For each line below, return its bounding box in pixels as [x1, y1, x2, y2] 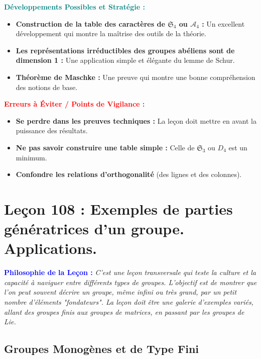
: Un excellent [202, 18, 245, 29]
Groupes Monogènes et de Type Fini [4, 341, 199, 356]
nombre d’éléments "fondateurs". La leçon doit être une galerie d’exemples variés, [4, 297, 253, 307]
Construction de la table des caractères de [16, 18, 165, 29]
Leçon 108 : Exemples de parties [4, 198, 233, 219]
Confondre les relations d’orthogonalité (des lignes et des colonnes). [16, 169, 242, 179]
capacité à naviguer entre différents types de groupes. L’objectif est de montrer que [4, 277, 257, 287]
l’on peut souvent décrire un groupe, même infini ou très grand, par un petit [4, 287, 237, 297]
